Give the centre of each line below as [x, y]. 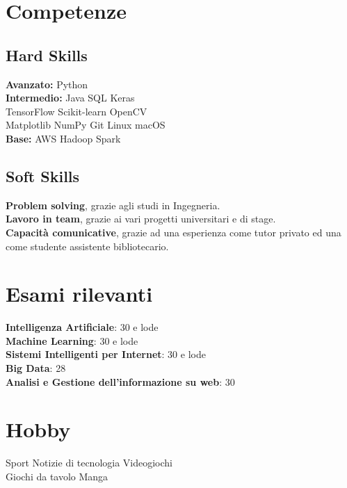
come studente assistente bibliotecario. [87, 246]
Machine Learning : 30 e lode [72, 340]
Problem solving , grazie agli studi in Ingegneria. [113, 205]
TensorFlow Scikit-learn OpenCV [76, 111]
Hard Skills [47, 55]
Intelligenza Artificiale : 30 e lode [82, 327]
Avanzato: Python [47, 84]
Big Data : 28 [36, 368]
